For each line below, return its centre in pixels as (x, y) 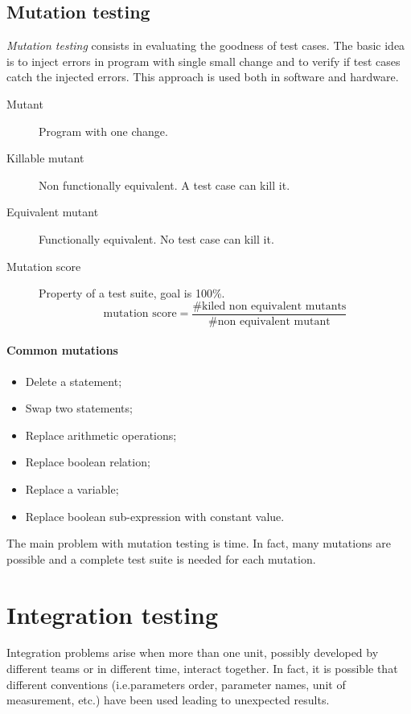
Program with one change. (103, 131)
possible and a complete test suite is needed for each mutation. (161, 558)
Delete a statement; (74, 381)
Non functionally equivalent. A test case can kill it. (164, 185)
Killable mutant (45, 158)
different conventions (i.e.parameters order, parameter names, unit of (176, 684)
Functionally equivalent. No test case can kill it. (156, 238)
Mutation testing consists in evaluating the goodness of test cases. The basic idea (206, 45)
